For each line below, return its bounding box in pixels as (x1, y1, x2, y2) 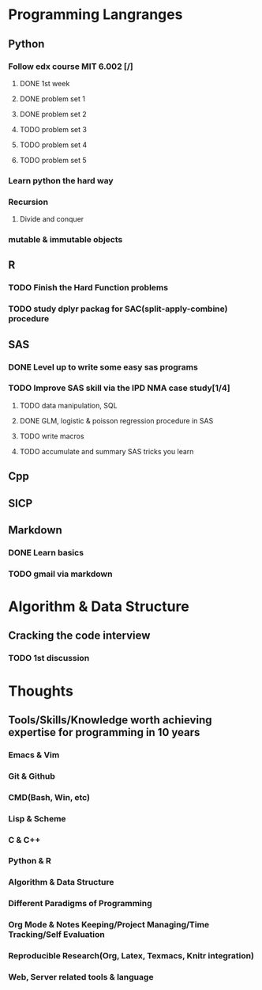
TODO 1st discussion (8, 653, 90, 664)
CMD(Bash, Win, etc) (8, 791, 91, 802)
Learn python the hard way (8, 175, 114, 186)
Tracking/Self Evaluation (8, 929, 105, 940)
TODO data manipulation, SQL (19, 400, 118, 410)
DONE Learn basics (8, 547, 84, 558)
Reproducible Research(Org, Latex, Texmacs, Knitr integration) (8, 950, 255, 962)
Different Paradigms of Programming (8, 898, 152, 909)
